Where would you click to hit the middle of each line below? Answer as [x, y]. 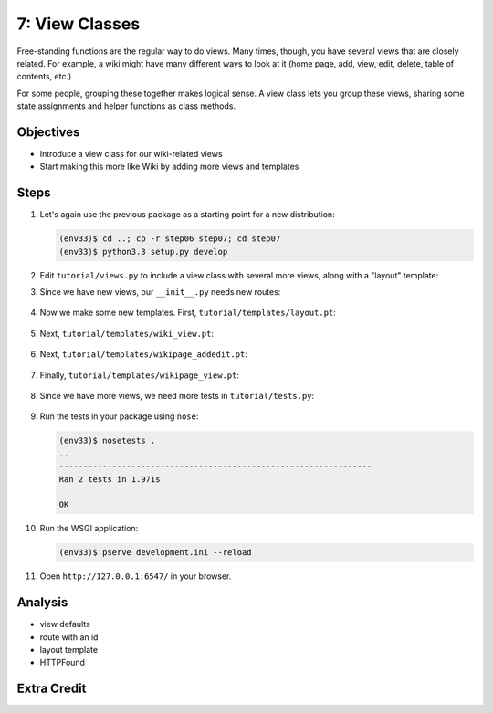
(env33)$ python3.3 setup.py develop [143, 252]
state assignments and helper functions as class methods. [126, 106]
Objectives [48, 132]
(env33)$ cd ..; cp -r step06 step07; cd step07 [170, 239]
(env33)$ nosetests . [107, 441]
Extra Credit [52, 689]
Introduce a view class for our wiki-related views [131, 154]
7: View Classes [79, 24]
